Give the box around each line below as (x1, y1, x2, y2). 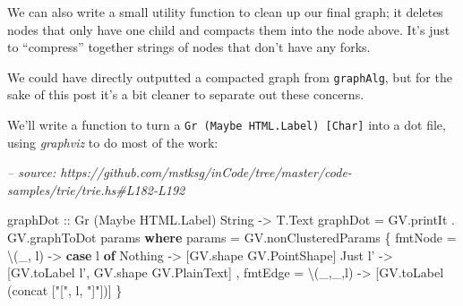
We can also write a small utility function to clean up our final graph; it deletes (7, 3, 443, 21)
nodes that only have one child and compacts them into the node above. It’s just (7, 20, 450, 38)
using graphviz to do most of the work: (7, 132, 219, 151)
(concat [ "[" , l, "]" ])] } (7, 280, 123, 299)
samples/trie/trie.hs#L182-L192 (7, 180, 185, 199)
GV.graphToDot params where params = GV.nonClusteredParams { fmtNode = (7, 228, 457, 247)
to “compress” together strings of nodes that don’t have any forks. (7, 38, 371, 56)
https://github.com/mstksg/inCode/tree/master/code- (60, 163, 352, 182)
